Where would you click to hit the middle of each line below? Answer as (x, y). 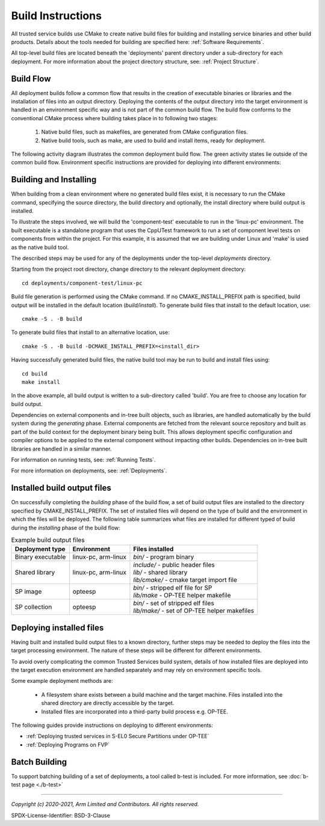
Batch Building (39, 762)
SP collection (33, 607)
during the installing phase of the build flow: (66, 528)
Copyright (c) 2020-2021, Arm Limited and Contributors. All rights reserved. (105, 804)
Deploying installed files (57, 628)
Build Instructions (57, 16)
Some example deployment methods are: (62, 681)
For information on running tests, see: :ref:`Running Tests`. (83, 460)
